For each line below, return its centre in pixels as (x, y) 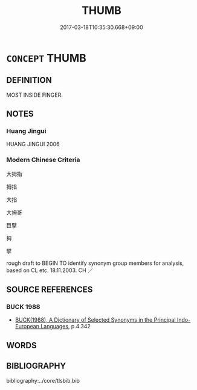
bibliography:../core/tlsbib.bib (43, 380)
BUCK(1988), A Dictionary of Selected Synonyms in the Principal (95, 320)
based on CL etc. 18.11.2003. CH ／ (50, 270)
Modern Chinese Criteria (43, 160)
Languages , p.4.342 (65, 327)
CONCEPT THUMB (46, 58)
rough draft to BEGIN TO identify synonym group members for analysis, (95, 263)
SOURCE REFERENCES (50, 290)
